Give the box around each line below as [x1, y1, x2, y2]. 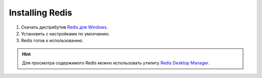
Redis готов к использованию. [21, 38, 83, 44]
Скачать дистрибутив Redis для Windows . [21, 24, 108, 30]
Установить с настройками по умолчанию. [21, 31, 110, 36]
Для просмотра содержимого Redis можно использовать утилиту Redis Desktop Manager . [22, 60, 210, 66]
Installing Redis [9, 7, 72, 18]
